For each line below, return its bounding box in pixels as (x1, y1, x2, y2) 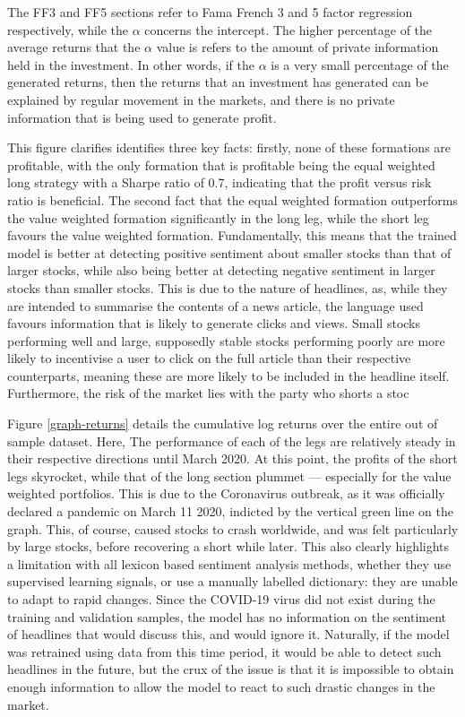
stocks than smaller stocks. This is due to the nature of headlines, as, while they (7, 278, 448, 297)
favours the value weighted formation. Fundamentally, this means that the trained (7, 226, 457, 245)
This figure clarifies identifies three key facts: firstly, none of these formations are (7, 138, 452, 157)
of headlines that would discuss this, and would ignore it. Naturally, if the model (7, 625, 450, 644)
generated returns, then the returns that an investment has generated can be (7, 73, 428, 91)
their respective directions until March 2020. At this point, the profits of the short (7, 449, 458, 468)
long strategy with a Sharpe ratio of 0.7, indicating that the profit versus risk (7, 173, 432, 192)
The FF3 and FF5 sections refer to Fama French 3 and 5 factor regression (7, 3, 413, 21)
